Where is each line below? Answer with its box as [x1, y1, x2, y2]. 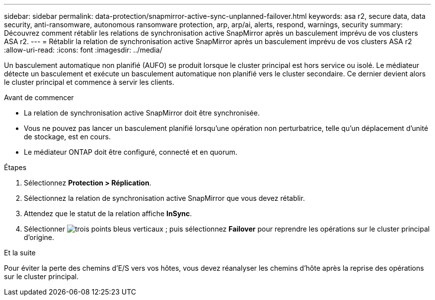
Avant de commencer [4, 93, 74, 102]
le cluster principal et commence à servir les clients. [4, 78, 174, 86]
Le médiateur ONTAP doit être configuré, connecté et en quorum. [24, 148, 237, 156]
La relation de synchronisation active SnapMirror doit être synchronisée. [24, 109, 260, 117]
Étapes [4, 163, 27, 172]
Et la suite [4, 248, 36, 257]
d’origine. [24, 233, 54, 241]
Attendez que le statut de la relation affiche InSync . [24, 209, 192, 218]
